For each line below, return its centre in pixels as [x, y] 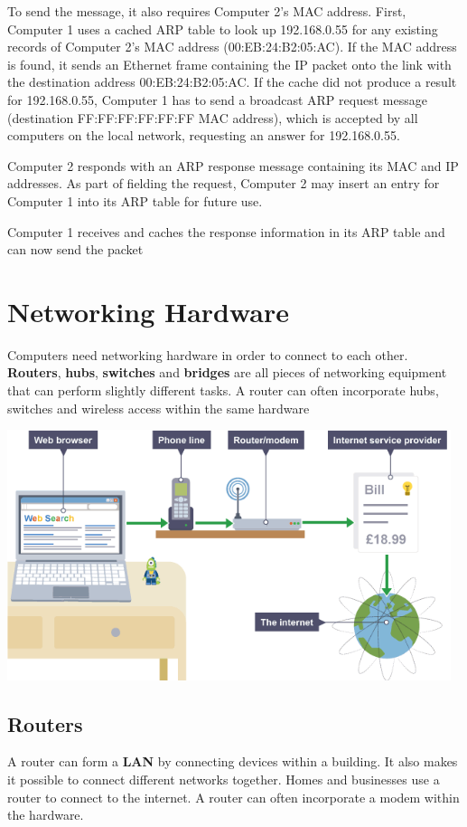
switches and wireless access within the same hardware [159, 408]
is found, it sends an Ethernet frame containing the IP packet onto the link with [229, 64]
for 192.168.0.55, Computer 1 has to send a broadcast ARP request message [217, 99]
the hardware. [46, 815]
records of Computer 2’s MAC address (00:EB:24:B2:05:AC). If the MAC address [232, 47]
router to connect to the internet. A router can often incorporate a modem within [233, 797]
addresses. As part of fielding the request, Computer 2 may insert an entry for [224, 183]
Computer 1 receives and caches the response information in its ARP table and [226, 231]
